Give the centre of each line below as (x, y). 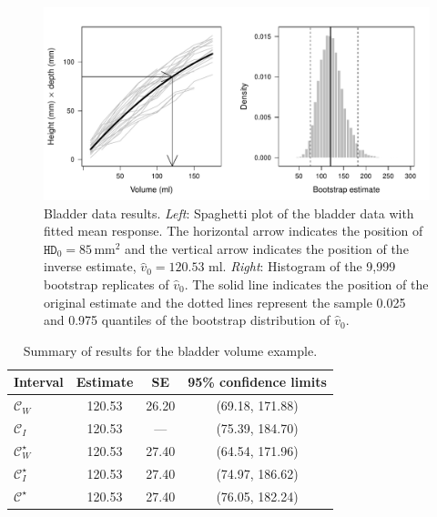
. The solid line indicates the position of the (306, 284)
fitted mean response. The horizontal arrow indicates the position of (234, 231)
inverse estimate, (90, 266)
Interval (39, 382)
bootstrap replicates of (107, 284)
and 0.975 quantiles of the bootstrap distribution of (187, 320)
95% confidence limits (257, 382)
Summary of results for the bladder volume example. (170, 350)
